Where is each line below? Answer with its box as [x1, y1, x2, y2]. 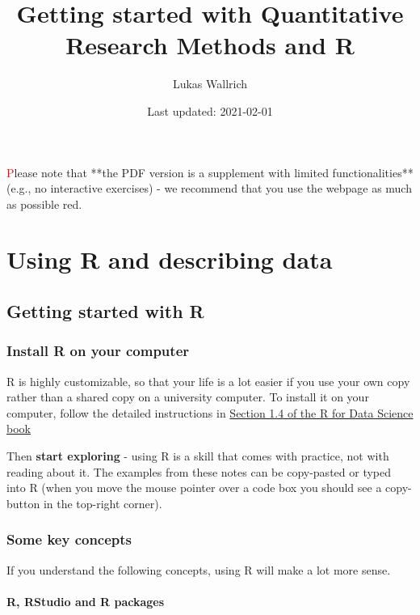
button [6, 494, 40, 511]
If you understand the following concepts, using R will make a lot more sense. [6, 561, 391, 578]
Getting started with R [6, 299, 204, 324]
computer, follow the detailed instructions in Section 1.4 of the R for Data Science [6, 404, 414, 421]
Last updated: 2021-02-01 [147, 102, 273, 119]
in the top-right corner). [43, 494, 162, 511]
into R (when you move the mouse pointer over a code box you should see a [6, 479, 382, 496]
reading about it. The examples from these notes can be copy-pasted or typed [6, 463, 392, 480]
